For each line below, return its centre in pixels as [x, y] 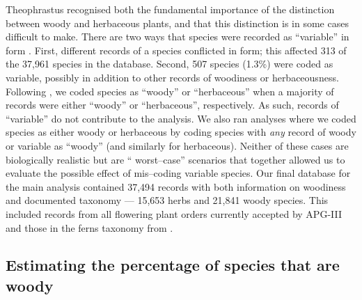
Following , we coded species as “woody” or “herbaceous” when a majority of [170, 91]
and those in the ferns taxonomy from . [89, 227]
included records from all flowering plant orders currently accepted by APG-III [174, 213]
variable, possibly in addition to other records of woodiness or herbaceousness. [172, 77]
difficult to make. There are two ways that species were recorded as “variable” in [178, 37]
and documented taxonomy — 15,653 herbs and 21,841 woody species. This [167, 200]
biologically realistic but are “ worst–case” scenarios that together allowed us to [175, 159]
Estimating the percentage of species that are [173, 265]
